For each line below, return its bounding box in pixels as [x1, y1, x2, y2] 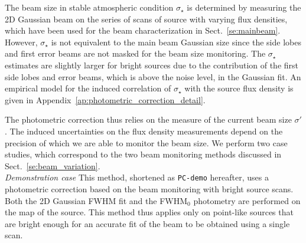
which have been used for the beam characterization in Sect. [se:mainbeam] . [5, 24, 281, 37]
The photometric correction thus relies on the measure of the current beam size [5, 113, 292, 126]
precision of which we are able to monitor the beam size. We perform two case [5, 136, 288, 149]
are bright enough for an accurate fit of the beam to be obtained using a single [5, 217, 290, 229]
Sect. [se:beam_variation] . [5, 159, 100, 172]
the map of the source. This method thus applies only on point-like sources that [5, 206, 294, 218]
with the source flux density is [184, 82, 294, 94]
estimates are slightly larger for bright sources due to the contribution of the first [5, 58, 299, 71]
